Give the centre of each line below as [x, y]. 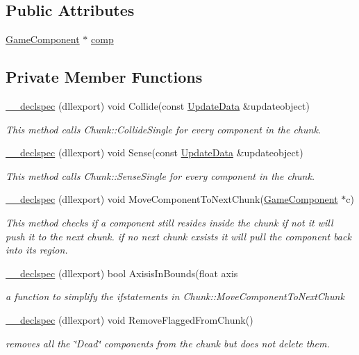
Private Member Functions [104, 77]
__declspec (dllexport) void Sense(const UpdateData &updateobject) [155, 152]
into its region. [37, 250]
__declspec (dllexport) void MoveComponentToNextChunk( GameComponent [172, 199]
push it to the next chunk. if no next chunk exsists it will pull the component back [178, 236]
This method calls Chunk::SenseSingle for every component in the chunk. [160, 175]
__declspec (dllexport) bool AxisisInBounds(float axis [122, 273]
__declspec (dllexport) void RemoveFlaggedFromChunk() [130, 319]
